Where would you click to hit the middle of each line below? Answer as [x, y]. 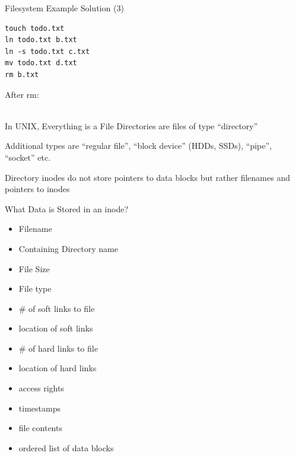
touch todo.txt [35, 28]
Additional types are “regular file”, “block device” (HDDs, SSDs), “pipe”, [138, 146]
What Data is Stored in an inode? [66, 208]
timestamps [39, 408]
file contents [40, 428]
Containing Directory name [68, 248]
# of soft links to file [57, 308]
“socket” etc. [28, 157]
